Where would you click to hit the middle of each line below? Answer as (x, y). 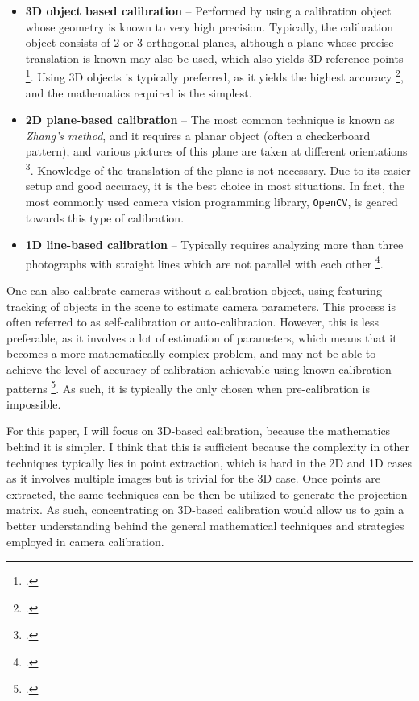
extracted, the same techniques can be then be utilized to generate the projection (207, 494)
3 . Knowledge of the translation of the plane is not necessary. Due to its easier (218, 169)
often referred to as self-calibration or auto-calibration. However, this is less (193, 322)
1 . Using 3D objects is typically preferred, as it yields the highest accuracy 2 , (214, 76)
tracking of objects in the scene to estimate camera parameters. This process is (201, 306)
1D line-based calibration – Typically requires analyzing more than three (214, 245)
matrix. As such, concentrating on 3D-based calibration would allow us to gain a (205, 510)
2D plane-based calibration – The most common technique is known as (210, 120)
